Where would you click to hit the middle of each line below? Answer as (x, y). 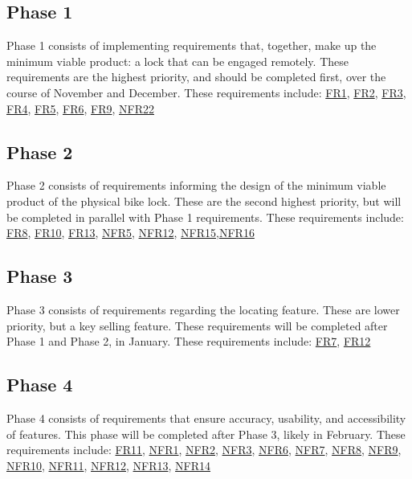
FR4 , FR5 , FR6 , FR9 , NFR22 (81, 108)
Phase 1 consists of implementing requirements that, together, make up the (192, 45)
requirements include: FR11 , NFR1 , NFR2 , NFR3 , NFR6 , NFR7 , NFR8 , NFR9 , (204, 450)
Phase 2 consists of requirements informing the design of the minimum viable (196, 185)
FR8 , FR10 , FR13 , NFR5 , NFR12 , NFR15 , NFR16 (131, 233)
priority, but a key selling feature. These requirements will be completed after (197, 325)
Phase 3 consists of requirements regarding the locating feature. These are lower (203, 309)
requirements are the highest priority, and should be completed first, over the (196, 77)
